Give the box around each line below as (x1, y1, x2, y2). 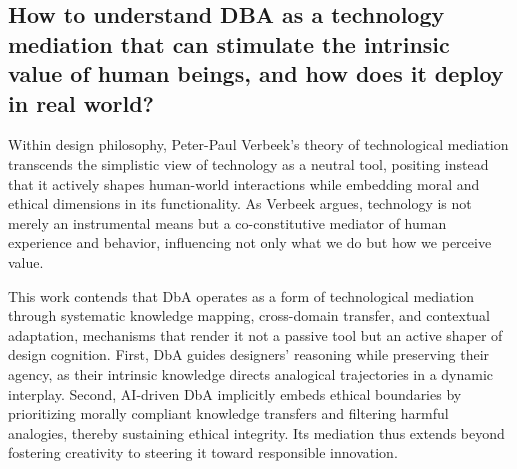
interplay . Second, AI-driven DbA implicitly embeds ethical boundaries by (8, 383, 462, 404)
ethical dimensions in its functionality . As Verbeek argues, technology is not (8, 193, 472, 214)
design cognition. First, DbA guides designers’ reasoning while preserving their (8, 344, 490, 365)
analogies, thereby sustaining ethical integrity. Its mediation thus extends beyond (8, 422, 505, 443)
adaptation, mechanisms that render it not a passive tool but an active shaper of (8, 324, 503, 345)
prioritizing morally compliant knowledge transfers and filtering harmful (8, 403, 449, 424)
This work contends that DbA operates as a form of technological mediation (8, 285, 475, 306)
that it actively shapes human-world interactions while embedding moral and (8, 173, 480, 194)
